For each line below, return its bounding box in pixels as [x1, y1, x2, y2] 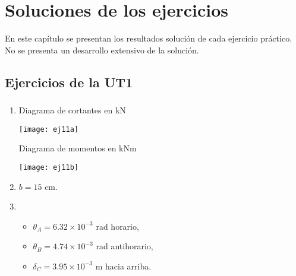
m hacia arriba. [95, 259, 152, 272]
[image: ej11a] [18, 125, 79, 134]
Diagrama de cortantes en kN [18, 104, 126, 116]
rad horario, [96, 220, 139, 232]
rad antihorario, [96, 240, 153, 252]
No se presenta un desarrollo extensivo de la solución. [5, 43, 199, 56]
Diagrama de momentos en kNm [18, 142, 137, 154]
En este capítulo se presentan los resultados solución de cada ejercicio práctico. [5, 32, 292, 45]
